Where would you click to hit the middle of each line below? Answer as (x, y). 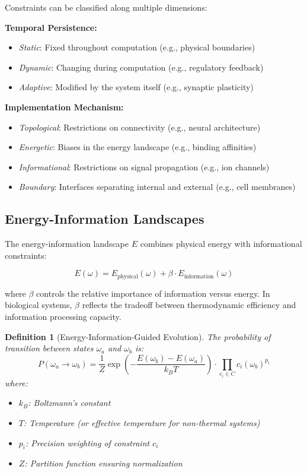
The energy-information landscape (67, 244)
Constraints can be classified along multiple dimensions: (106, 7)
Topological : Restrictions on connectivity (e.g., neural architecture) (140, 127)
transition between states (49, 348)
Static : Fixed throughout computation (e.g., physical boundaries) (137, 47)
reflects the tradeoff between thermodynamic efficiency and (189, 305)
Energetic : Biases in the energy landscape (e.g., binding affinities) (137, 147)
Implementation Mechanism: (64, 107)
